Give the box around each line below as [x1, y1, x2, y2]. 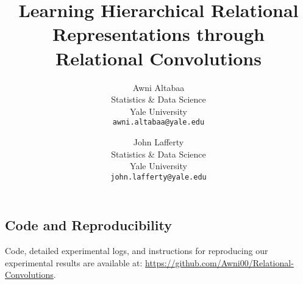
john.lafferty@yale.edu [110, 172, 207, 181]
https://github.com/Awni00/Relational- [145, 256, 294, 269]
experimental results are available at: [5, 256, 143, 269]
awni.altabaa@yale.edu [112, 118, 205, 127]
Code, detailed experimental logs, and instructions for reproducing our [5, 244, 268, 257]
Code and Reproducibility [5, 216, 172, 235]
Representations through [52, 21, 265, 46]
